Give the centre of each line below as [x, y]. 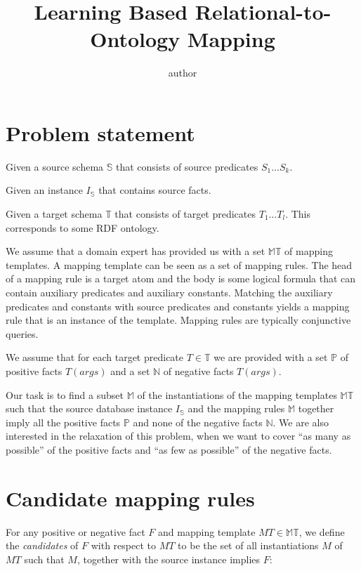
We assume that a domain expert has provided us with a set [136, 251]
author [183, 73]
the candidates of [42, 545]
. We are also [301, 422]
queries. [22, 333]
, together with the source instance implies [169, 559]
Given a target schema [54, 214]
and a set [130, 370]
